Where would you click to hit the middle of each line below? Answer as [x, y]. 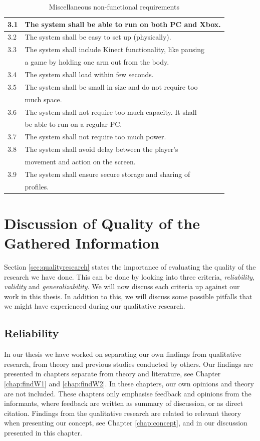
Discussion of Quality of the [102, 223]
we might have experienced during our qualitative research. [95, 306]
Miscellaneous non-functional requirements [114, 7]
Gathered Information [82, 243]
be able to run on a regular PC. [73, 124]
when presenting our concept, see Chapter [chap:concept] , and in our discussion [126, 423]
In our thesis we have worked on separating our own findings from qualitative [123, 354]
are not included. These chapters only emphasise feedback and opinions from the [128, 393]
